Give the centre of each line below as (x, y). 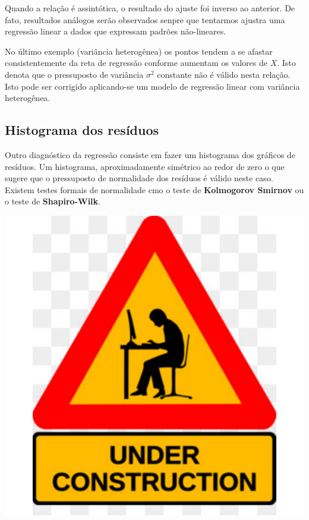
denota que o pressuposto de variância (74, 74)
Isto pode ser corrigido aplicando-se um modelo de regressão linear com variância (152, 86)
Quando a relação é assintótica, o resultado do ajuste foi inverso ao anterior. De (150, 8)
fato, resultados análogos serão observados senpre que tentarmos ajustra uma (145, 19)
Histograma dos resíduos (82, 130)
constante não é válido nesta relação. (224, 74)
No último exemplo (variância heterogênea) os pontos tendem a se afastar (139, 51)
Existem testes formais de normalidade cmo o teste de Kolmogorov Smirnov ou (154, 189)
